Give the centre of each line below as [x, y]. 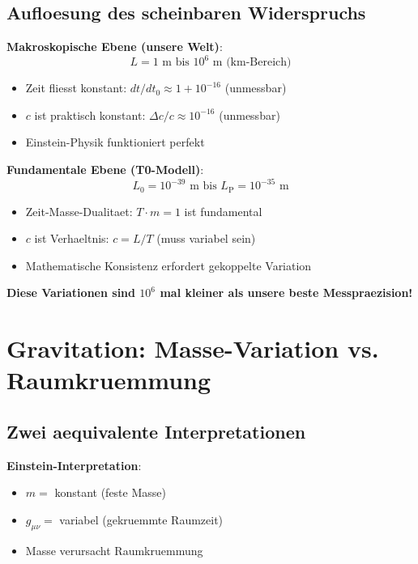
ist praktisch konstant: [90, 114]
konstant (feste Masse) [110, 492]
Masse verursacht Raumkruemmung [114, 550]
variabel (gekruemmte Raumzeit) [141, 519]
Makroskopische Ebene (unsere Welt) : [115, 47]
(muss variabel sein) [206, 238]
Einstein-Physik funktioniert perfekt [115, 142]
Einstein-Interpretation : [74, 465]
